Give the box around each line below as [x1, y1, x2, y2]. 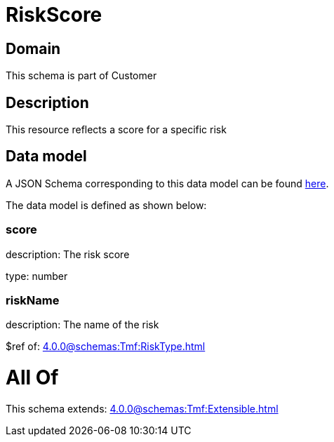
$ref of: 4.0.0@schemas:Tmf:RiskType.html [6, 340, 206, 353]
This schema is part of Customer [6, 69, 157, 82]
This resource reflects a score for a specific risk [6, 123, 227, 136]
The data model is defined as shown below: [6, 199, 207, 211]
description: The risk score [6, 248, 130, 260]
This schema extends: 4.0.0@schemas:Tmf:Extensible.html [6, 402, 279, 415]
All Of [6, 366, 59, 390]
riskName [6, 293, 60, 307]
